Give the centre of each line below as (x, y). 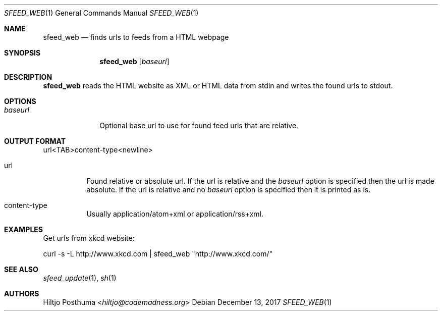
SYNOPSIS (22, 53)
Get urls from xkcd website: (89, 238)
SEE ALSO (21, 269)
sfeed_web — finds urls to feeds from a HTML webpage (136, 37)
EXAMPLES (23, 229)
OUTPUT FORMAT (35, 141)
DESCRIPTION (28, 77)
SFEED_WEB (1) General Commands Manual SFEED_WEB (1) (101, 13)
